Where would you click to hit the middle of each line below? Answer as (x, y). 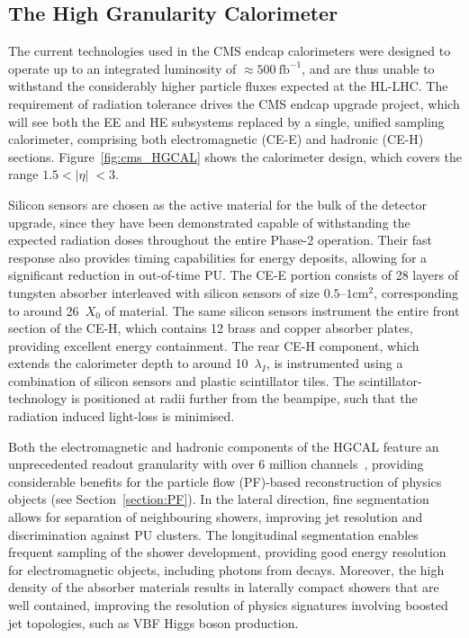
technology (38, 398)
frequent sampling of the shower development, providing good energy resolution (227, 552)
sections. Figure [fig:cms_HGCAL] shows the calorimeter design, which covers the (235, 156)
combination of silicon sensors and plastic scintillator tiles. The (182, 380)
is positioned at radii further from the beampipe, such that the (244, 398)
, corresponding (416, 292)
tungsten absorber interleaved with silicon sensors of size (164, 292)
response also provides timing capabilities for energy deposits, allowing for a (218, 257)
